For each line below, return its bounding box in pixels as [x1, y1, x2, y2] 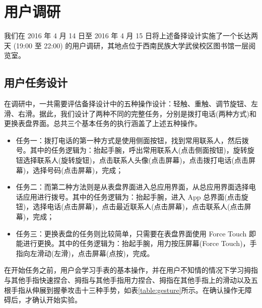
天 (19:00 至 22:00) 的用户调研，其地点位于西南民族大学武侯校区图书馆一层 [4, 40, 249, 50]
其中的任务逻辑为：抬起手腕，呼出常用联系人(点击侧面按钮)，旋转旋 [30, 145, 254, 155]
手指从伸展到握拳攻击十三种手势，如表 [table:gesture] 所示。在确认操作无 [11, 284, 245, 295]
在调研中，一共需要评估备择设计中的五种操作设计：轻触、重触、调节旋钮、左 [4, 98, 258, 109]
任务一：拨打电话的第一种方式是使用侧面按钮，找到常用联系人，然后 [16, 135, 242, 145]
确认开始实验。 [32, 294, 82, 305]
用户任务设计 [4, 75, 68, 90]
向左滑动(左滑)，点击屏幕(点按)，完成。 [23, 248, 154, 258]
